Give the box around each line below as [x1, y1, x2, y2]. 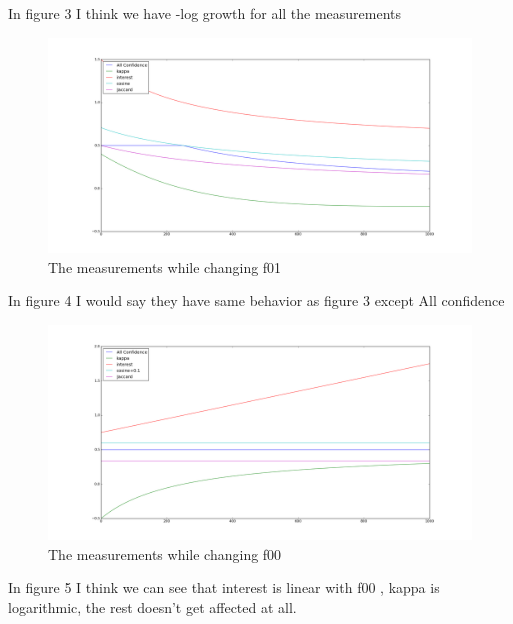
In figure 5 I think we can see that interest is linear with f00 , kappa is [8, 577, 440, 598]
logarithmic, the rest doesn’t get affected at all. [8, 596, 297, 617]
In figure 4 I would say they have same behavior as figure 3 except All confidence [8, 290, 505, 311]
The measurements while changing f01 [48, 256, 282, 277]
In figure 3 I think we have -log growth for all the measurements [8, 3, 402, 23]
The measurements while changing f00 [48, 543, 282, 564]
